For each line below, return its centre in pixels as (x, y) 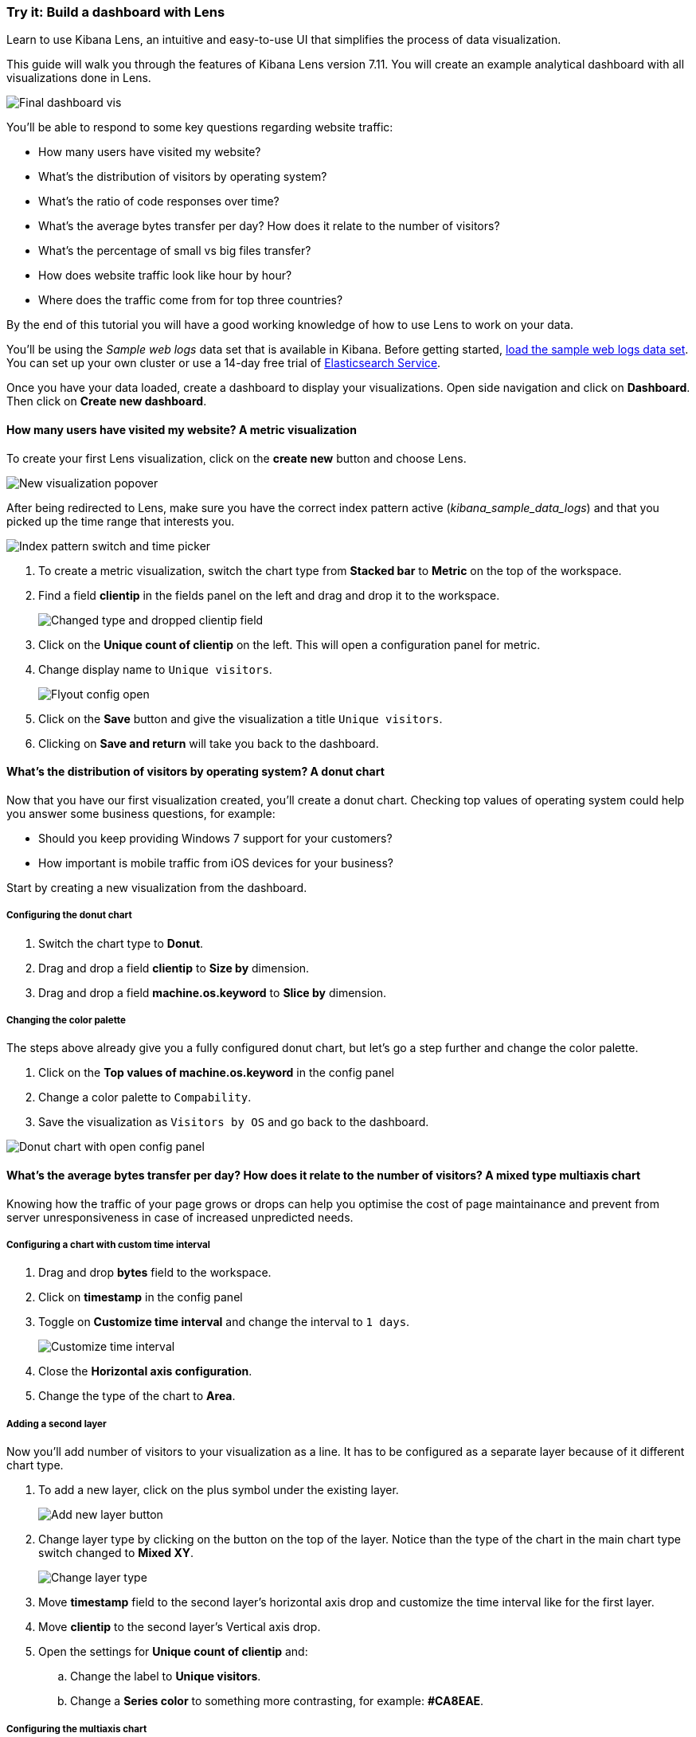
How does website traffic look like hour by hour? (165, 276)
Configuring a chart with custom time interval (109, 1244)
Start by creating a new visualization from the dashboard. (157, 887)
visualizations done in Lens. (79, 78)
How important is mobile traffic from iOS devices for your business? (216, 863)
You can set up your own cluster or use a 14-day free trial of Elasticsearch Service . (224, 363)
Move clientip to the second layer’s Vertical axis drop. (180, 1627)
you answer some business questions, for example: (141, 813)
